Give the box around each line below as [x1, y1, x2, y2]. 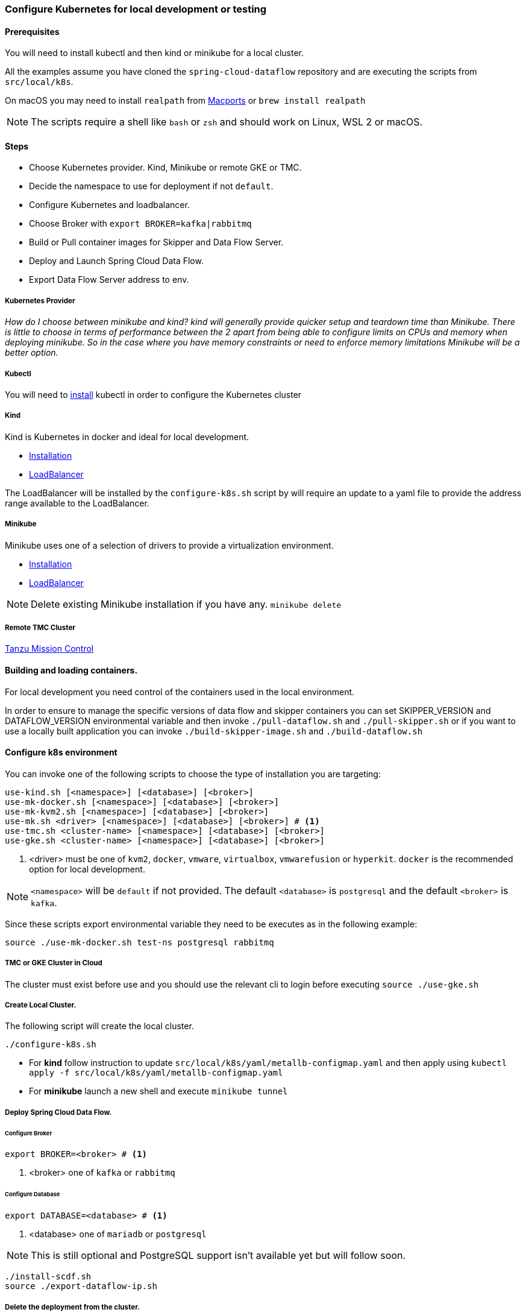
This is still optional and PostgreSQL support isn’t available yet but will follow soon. [31, 1249, 406, 1262]
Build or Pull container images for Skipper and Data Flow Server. [29, 237, 284, 248]
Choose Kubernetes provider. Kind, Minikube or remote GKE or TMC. [29, 162, 302, 173]
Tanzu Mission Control [5, 643, 94, 654]
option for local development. [29, 863, 145, 874]
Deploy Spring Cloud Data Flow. [5, 1108, 112, 1117]
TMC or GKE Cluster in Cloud [5, 959, 102, 968]
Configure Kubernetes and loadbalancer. [29, 200, 190, 210]
